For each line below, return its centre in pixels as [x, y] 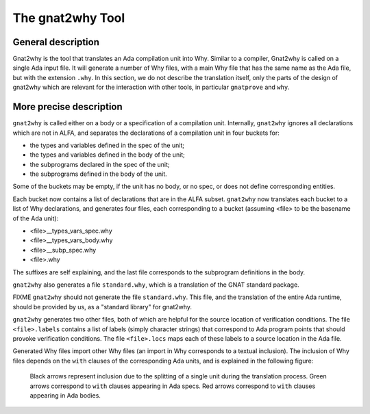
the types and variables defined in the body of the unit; [107, 155]
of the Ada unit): [36, 218]
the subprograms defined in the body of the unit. [98, 174]
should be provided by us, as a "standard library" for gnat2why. [102, 307]
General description [56, 42]
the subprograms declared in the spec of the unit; [100, 164]
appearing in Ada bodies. [65, 395]
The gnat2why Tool [69, 18]
